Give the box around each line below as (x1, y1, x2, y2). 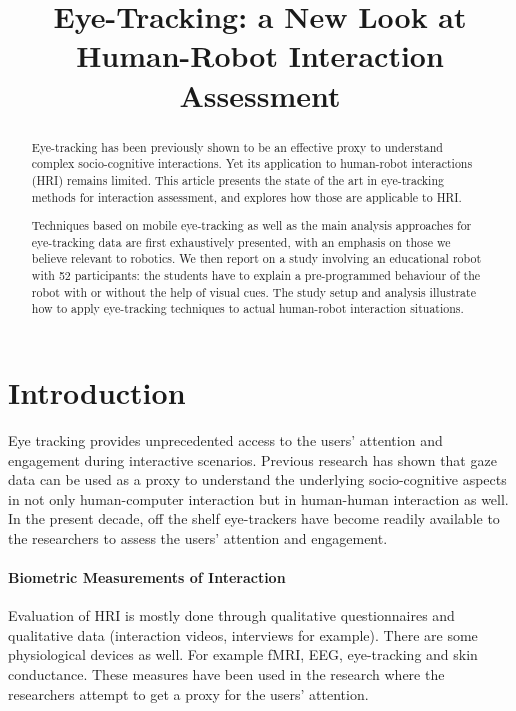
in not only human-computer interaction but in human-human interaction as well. (8, 488, 509, 509)
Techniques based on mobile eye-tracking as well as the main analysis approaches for (31, 217, 472, 234)
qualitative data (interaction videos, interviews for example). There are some (8, 624, 478, 645)
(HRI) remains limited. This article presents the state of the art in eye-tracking (31, 171, 444, 188)
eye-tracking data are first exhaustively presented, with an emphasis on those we (31, 233, 451, 250)
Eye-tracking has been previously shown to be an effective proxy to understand (31, 138, 443, 155)
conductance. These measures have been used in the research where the (8, 664, 445, 685)
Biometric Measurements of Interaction (8, 567, 286, 588)
